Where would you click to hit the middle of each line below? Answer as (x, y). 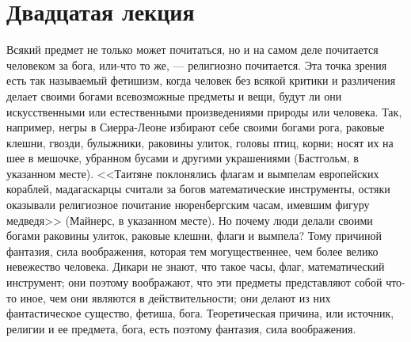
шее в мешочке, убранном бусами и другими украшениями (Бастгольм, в (183, 158)
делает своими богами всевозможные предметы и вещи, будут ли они (174, 95)
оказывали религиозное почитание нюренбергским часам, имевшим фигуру (188, 205)
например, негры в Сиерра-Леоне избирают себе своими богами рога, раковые (196, 127)
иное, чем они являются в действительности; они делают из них (175, 297)
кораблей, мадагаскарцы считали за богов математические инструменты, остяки (198, 189)
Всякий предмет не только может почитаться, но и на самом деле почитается (192, 49)
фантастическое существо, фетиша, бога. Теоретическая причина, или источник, (200, 313)
